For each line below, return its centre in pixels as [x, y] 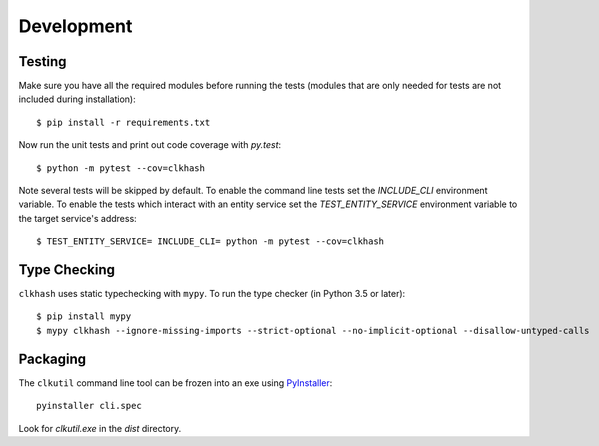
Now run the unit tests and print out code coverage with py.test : [150, 145]
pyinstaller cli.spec [89, 406]
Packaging [52, 358]
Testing [42, 61]
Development [75, 26]
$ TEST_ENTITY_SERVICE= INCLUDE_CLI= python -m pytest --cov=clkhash [210, 241]
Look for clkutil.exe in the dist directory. [100, 428]
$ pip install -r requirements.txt [123, 122]
